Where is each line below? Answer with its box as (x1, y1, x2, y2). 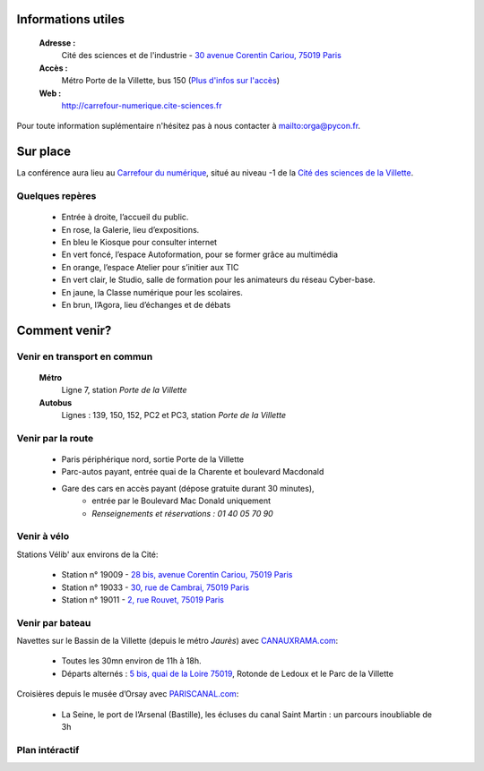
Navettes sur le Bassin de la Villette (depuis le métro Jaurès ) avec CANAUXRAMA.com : (16, 636, 339, 647)
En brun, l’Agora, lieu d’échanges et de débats (61, 299, 231, 310)
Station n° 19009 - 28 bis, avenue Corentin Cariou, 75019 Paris (61, 570, 293, 580)
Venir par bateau (16, 616, 91, 629)
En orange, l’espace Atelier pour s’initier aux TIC (61, 261, 239, 272)
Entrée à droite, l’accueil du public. (61, 211, 189, 223)
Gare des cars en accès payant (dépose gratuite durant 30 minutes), (61, 483, 315, 493)
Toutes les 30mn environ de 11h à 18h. (61, 655, 202, 666)
